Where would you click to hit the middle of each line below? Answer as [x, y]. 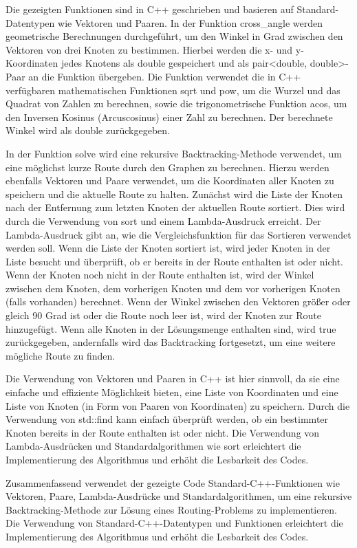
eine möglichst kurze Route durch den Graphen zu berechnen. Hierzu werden [167, 167]
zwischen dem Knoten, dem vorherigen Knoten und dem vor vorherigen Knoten [173, 288]
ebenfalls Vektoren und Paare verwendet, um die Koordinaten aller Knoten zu [170, 180]
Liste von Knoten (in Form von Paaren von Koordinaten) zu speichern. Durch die [178, 405]
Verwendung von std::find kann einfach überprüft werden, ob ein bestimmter [167, 419]
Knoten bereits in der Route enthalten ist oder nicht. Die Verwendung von [163, 432]
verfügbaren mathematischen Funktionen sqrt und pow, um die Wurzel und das [173, 90]
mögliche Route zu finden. [61, 355]
